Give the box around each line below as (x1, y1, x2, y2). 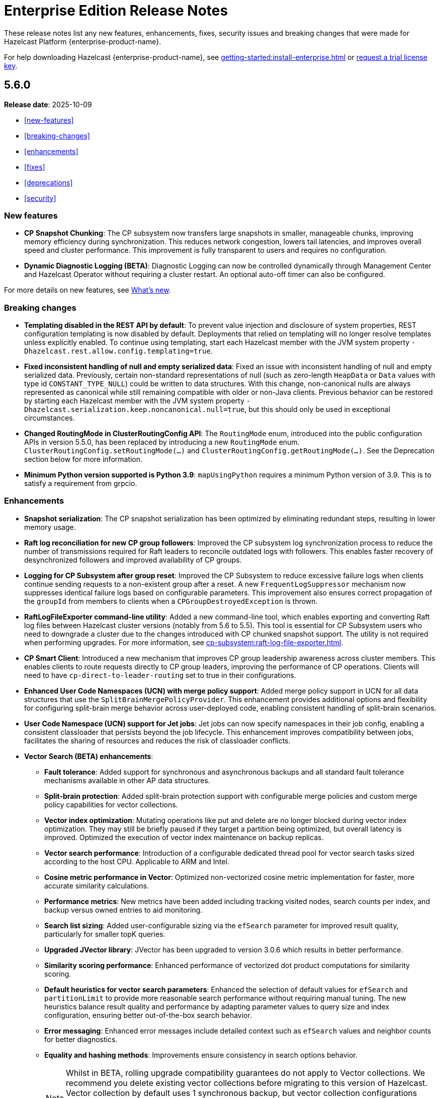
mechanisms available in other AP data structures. (44, 776, 210, 785)
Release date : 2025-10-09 (4, 100, 92, 109)
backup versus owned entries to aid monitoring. (44, 905, 203, 914)
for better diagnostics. (44, 1035, 118, 1044)
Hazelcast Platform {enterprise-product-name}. (4, 37, 161, 46)
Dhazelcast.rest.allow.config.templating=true (24, 347, 211, 356)
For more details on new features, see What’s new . (4, 286, 171, 295)
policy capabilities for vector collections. (44, 800, 178, 809)
